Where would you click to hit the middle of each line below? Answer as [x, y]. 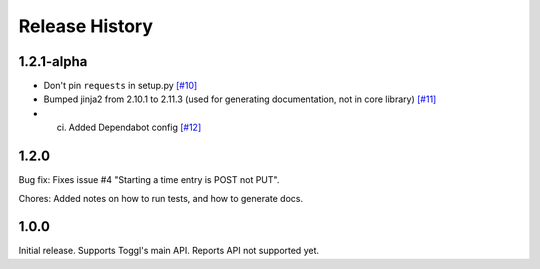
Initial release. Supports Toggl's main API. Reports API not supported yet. [169, 251]
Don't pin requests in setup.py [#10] [120, 86]
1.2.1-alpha [53, 61]
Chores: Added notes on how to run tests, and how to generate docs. [161, 198]
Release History [86, 26]
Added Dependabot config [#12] [135, 127]
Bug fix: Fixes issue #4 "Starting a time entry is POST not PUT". [149, 180]
